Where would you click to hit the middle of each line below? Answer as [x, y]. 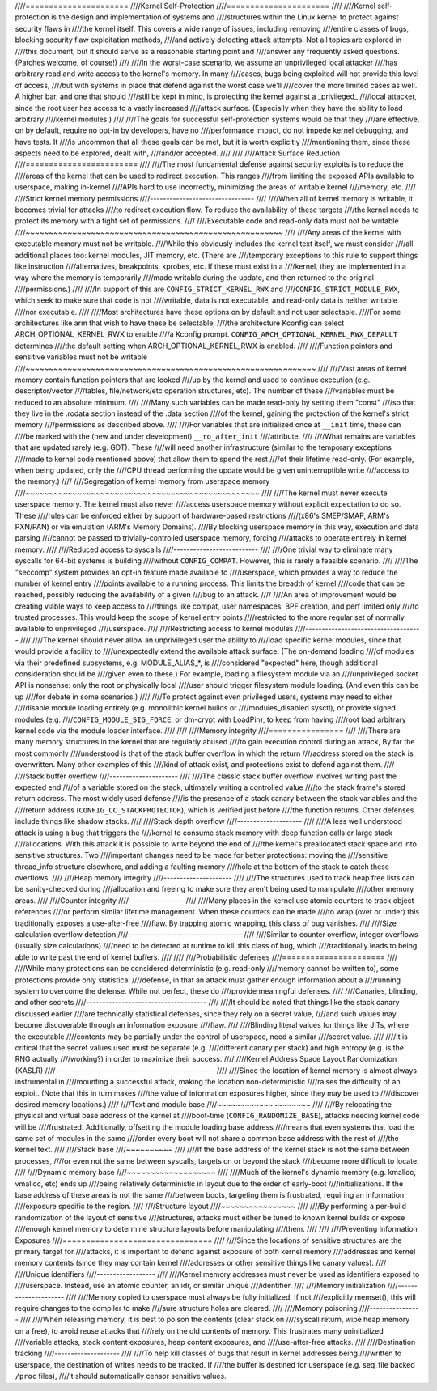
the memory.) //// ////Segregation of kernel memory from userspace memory [142, 481]
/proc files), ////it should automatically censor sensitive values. [121, 1376]
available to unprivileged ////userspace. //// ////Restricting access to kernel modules [154, 629]
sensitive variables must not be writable [81, 357]
